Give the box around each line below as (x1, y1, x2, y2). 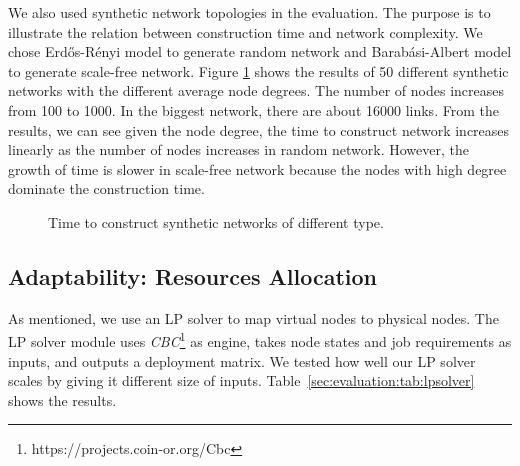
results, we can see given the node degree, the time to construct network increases (8, 119, 510, 140)
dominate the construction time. (8, 178, 205, 199)
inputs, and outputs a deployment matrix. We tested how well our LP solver (8, 350, 476, 371)
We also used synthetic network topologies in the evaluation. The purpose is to (8, 2, 491, 22)
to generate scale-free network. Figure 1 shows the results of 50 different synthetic (8, 60, 509, 81)
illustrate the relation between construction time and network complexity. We (8, 21, 483, 42)
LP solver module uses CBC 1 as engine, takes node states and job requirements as (8, 328, 512, 351)
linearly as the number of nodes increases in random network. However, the (8, 139, 469, 160)
